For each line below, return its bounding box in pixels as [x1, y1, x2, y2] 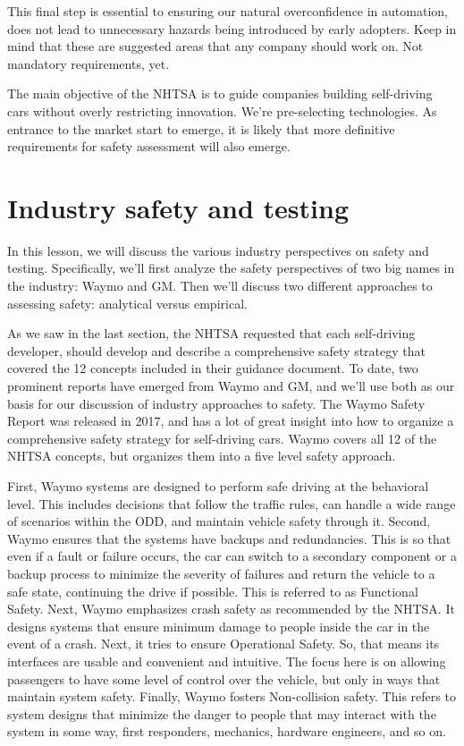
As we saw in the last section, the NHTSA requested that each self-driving [7, 324, 416, 343]
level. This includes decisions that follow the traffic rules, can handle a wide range [7, 494, 456, 513]
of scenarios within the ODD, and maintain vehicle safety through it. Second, [7, 512, 431, 530]
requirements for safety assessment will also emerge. [7, 137, 291, 156]
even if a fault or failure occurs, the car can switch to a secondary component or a [7, 547, 457, 565]
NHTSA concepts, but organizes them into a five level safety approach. [7, 446, 396, 465]
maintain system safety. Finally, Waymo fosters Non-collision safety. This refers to [7, 687, 456, 706]
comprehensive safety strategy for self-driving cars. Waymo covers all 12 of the [7, 428, 437, 447]
